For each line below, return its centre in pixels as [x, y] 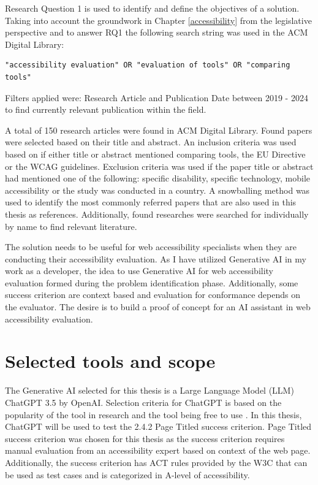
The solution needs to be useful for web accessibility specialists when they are [151, 247]
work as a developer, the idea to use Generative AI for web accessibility [139, 271]
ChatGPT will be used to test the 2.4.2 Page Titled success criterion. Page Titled [158, 426]
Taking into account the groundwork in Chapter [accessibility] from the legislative [158, 20]
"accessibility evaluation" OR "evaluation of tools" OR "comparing [148, 65]
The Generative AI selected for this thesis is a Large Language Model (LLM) [150, 390]
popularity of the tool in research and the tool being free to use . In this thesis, [153, 414]
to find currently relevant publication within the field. [106, 109]
